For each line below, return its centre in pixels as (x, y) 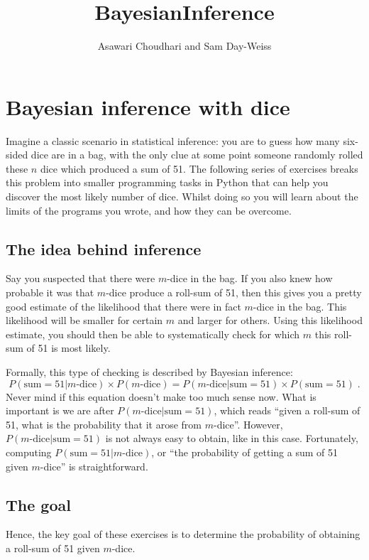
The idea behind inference (104, 248)
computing (29, 452)
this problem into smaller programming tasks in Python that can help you (167, 182)
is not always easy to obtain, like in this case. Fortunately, (232, 438)
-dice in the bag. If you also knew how (250, 278)
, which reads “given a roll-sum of (287, 410)
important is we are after (60, 410)
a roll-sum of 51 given (53, 548)
